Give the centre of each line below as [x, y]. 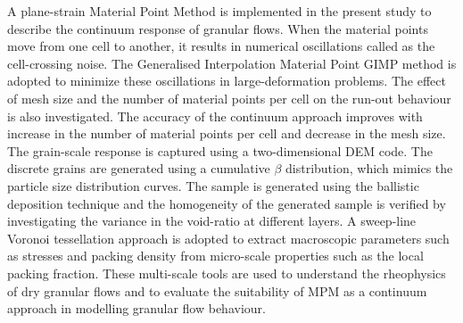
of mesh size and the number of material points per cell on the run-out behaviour [229, 98]
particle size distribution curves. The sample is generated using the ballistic [213, 185]
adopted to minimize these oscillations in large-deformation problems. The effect [227, 81]
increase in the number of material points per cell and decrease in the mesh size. [227, 133]
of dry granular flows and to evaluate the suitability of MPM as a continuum [217, 290]
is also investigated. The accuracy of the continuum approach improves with [215, 116]
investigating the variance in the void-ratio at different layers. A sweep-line [212, 221]
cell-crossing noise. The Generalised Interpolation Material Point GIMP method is [232, 63]
